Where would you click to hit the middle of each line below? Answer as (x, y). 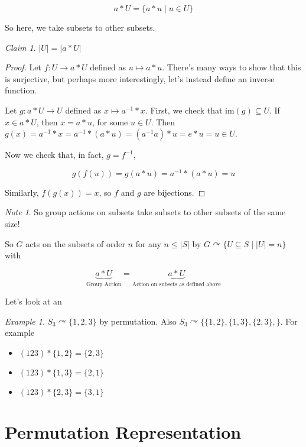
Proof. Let (23, 67)
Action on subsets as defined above (176, 284)
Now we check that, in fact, (54, 155)
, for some (110, 122)
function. (21, 90)
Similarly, (22, 192)
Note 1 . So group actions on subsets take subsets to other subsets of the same (145, 212)
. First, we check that (184, 110)
